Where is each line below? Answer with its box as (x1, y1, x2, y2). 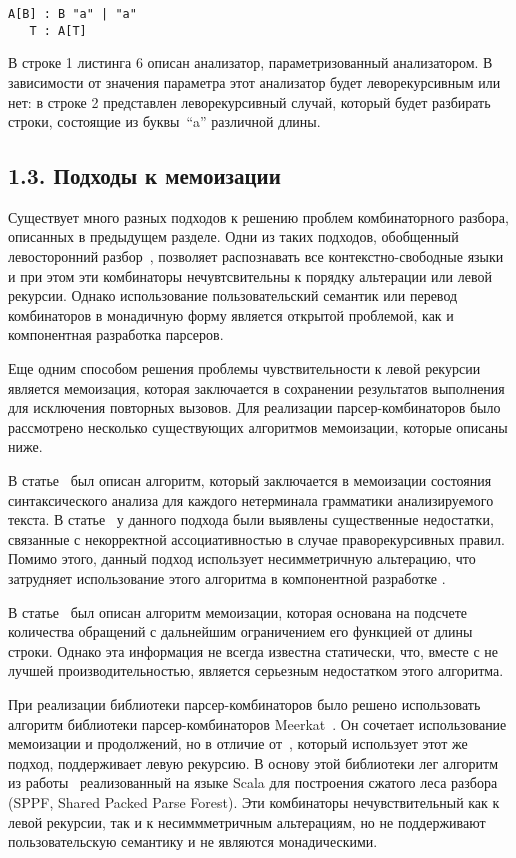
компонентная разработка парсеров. (8, 324, 224, 345)
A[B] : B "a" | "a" (8, 7, 137, 21)
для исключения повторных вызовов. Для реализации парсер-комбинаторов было (8, 397, 501, 418)
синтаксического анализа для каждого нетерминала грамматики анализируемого (8, 489, 494, 510)
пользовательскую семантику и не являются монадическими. (8, 831, 378, 852)
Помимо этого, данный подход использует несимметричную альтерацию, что (8, 548, 476, 569)
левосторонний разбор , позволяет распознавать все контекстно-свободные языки (8, 246, 504, 267)
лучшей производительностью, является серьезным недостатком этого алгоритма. (8, 660, 504, 681)
